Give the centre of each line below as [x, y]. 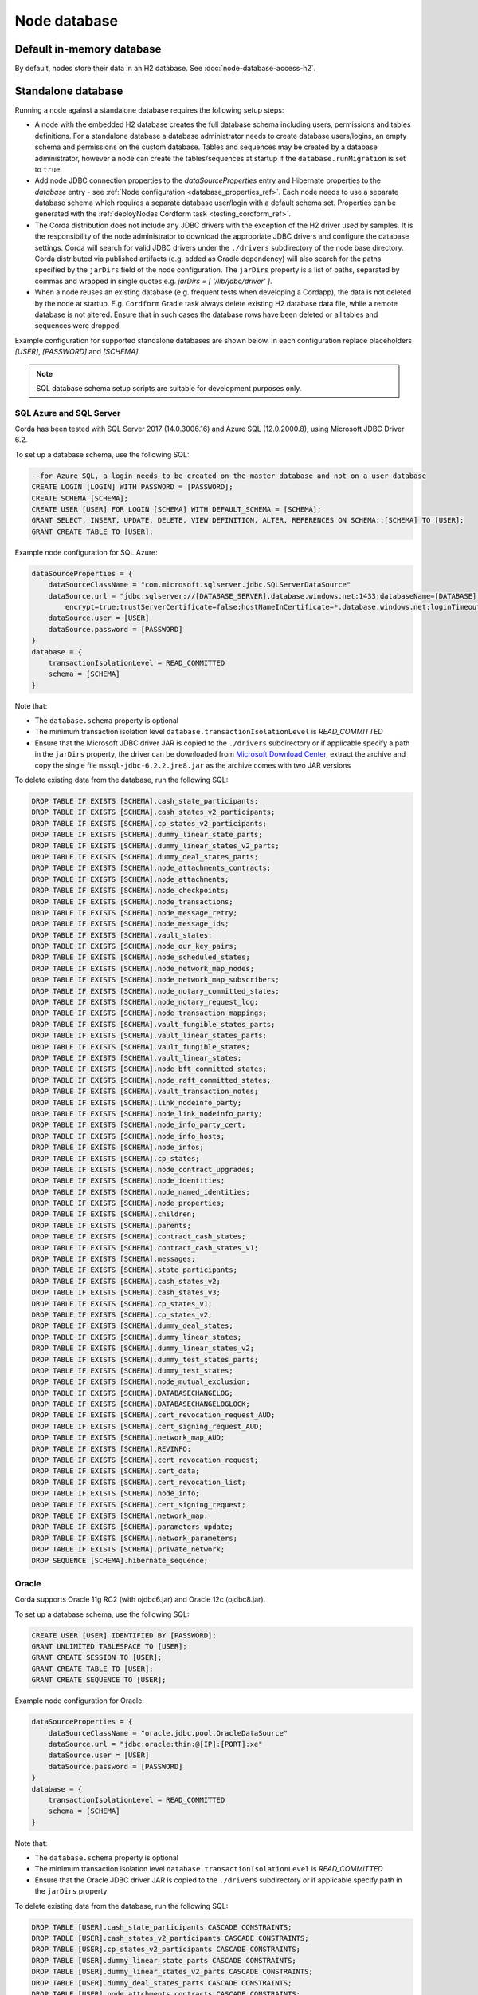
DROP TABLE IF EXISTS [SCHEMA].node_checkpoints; [130, 891]
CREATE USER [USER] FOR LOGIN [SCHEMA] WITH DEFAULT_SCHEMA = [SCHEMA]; [176, 510]
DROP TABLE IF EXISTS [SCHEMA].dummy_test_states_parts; [145, 1359]
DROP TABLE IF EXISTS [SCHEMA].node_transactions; [133, 901]
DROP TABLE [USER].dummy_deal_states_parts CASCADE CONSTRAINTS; [162, 1983]
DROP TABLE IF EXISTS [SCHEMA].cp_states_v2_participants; [149, 823]
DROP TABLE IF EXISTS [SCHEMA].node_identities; [128, 1181]
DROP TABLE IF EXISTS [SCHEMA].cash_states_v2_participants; [153, 812]
